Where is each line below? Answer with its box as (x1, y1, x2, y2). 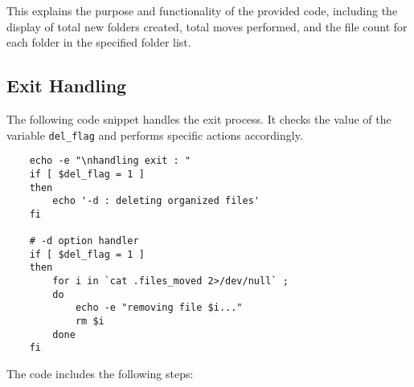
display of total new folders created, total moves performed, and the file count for (6, 18, 408, 35)
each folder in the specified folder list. (6, 34, 191, 51)
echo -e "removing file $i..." (75, 302, 243, 314)
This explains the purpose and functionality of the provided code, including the (6, 2, 398, 18)
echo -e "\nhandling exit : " (29, 155, 191, 167)
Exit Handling (6, 73, 127, 98)
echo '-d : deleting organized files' (52, 195, 260, 207)
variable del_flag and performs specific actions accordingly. (6, 126, 303, 143)
